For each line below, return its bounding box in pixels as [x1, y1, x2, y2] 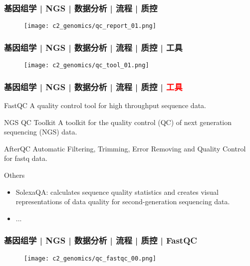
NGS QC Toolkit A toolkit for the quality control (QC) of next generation [4, 117, 232, 127]
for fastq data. [4, 153, 47, 163]
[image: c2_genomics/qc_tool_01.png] [24, 62, 149, 69]
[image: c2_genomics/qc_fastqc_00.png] [24, 255, 156, 262]
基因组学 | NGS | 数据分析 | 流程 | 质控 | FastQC [4, 234, 197, 247]
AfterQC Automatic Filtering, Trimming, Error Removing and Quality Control [4, 143, 246, 153]
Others [4, 169, 25, 180]
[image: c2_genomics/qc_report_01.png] [24, 22, 156, 30]
